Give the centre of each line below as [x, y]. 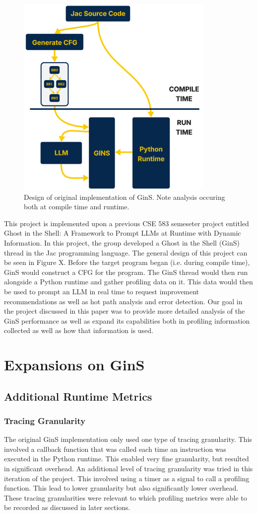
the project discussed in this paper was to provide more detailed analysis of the [125, 311]
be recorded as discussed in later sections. [67, 507]
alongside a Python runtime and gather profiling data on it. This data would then [128, 282]
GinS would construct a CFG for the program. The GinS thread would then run [126, 272]
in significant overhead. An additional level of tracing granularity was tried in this [128, 469]
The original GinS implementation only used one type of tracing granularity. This [128, 439]
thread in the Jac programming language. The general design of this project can [126, 252]
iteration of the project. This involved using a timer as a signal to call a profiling [127, 478]
